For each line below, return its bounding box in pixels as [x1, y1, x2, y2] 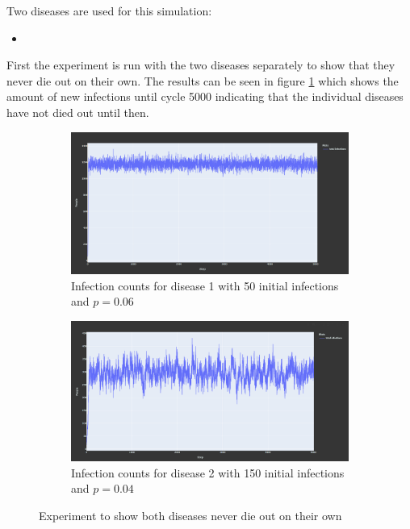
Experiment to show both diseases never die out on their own [39, 506, 342, 523]
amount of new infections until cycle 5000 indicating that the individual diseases [6, 88, 404, 105]
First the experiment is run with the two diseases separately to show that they [6, 56, 395, 73]
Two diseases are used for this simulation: [6, 2, 212, 19]
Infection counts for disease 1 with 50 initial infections [71, 277, 339, 294]
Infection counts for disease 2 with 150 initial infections [71, 464, 345, 481]
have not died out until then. [6, 103, 149, 120]
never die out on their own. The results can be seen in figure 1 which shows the [6, 72, 399, 89]
